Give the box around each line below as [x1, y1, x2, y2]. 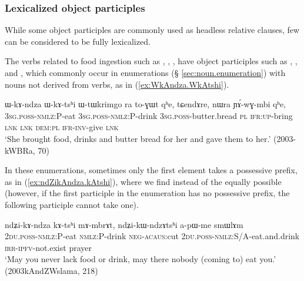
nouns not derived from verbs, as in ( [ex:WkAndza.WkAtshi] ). [5, 78, 229, 90]
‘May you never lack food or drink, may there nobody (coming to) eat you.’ [5, 253, 276, 265]
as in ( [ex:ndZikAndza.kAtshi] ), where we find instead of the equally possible [5, 175, 282, 187]
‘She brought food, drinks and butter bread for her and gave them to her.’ [5, 132, 271, 144]
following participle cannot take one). [5, 198, 139, 210]
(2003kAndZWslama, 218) [5, 264, 98, 276]
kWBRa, [5, 144, 35, 156]
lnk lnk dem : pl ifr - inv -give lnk [5, 121, 119, 133]
